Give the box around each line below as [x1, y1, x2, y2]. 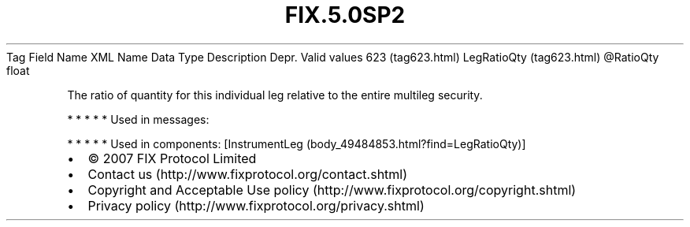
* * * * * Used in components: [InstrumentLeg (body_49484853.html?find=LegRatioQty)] [67, 136, 526, 151]
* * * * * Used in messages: [67, 112, 210, 126]
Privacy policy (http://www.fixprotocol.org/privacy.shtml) [87, 197, 425, 214]
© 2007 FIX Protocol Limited [87, 150, 257, 166]
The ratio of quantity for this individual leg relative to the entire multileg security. [67, 87, 483, 102]
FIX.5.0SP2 [284, 2, 406, 28]
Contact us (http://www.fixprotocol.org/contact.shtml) [87, 166, 408, 182]
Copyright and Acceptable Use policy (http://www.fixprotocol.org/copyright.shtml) [87, 181, 577, 198]
